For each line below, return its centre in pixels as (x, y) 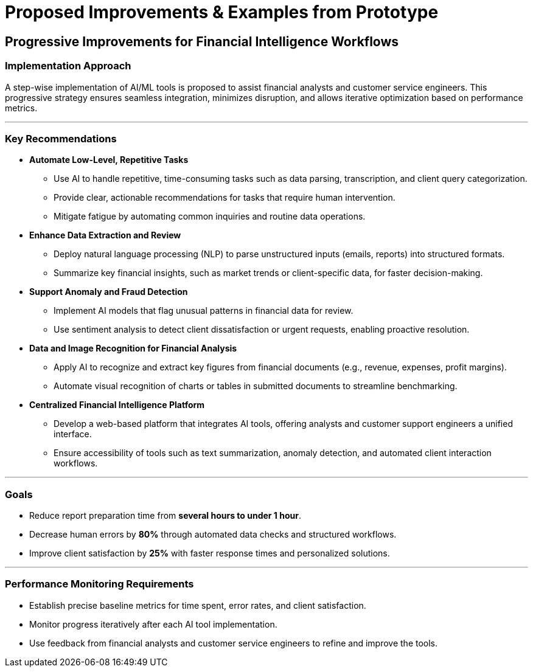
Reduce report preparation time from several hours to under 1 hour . (165, 516)
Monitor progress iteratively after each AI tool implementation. (153, 624)
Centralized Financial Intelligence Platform (117, 405)
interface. (73, 434)
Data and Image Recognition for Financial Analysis (133, 348)
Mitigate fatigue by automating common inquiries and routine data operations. (210, 216)
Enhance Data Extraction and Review (105, 235)
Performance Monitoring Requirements (99, 584)
